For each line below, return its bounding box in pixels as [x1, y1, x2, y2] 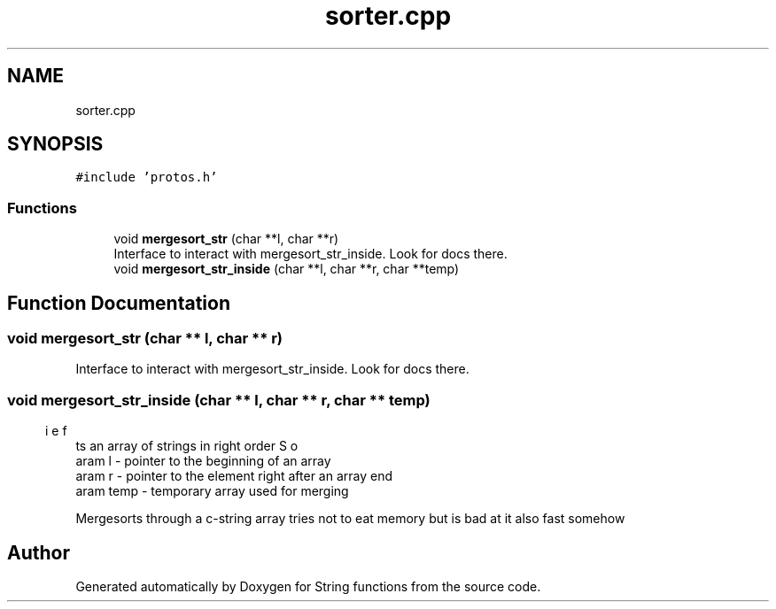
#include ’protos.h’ [75, 170, 218, 185]
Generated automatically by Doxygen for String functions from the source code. [75, 579, 541, 594]
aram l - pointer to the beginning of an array [75, 453, 331, 469]
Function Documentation [7, 291, 230, 314]
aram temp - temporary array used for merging [75, 483, 349, 499]
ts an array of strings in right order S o [75, 438, 299, 454]
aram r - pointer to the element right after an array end [75, 468, 392, 484]
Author [7, 541, 70, 564]
